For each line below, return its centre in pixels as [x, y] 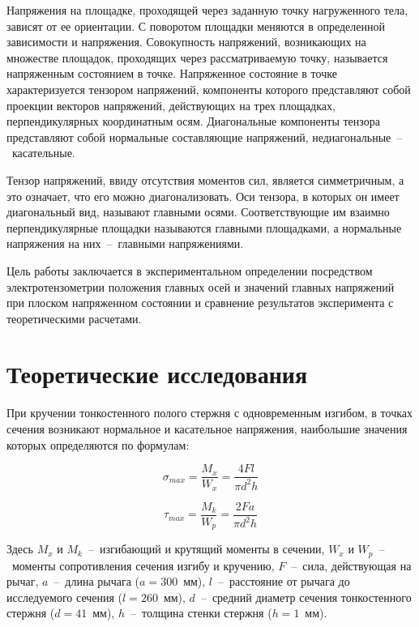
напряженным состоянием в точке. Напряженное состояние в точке [172, 73]
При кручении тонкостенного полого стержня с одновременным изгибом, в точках [210, 413]
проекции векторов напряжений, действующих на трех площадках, [171, 105]
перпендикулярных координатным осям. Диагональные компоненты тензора [193, 121]
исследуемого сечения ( [65, 597]
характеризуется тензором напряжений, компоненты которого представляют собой [209, 89]
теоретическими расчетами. [74, 318]
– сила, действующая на [351, 565]
